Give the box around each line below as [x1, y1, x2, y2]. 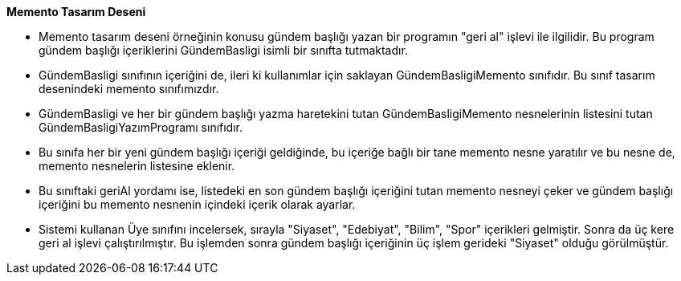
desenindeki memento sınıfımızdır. [39, 82, 219, 96]
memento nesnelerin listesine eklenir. [39, 159, 235, 173]
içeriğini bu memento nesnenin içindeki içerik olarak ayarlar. [39, 198, 356, 211]
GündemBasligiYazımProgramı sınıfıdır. [39, 120, 243, 134]
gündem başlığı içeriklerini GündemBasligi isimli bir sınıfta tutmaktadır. [39, 43, 408, 57]
